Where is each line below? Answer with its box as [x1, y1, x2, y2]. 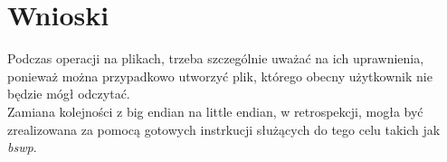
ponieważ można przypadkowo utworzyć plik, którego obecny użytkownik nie [7, 66, 433, 85]
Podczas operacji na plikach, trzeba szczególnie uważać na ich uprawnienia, [7, 49, 424, 68]
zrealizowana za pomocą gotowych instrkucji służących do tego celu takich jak [7, 119, 441, 138]
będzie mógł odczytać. [7, 84, 130, 103]
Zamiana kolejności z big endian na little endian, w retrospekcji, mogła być [7, 101, 423, 120]
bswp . [7, 138, 37, 157]
